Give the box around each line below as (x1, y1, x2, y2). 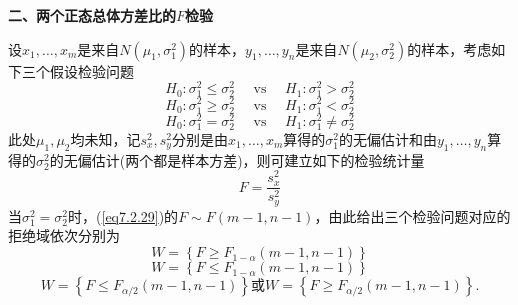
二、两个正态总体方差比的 (8, 5, 176, 25)
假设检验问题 (49, 60, 134, 81)
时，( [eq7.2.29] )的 (68, 205, 179, 226)
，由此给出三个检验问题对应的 (314, 205, 511, 226)
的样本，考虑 (407, 38, 492, 59)
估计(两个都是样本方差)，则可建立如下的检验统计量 (91, 149, 425, 170)
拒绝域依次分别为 (8, 225, 120, 246)
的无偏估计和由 (338, 128, 437, 149)
